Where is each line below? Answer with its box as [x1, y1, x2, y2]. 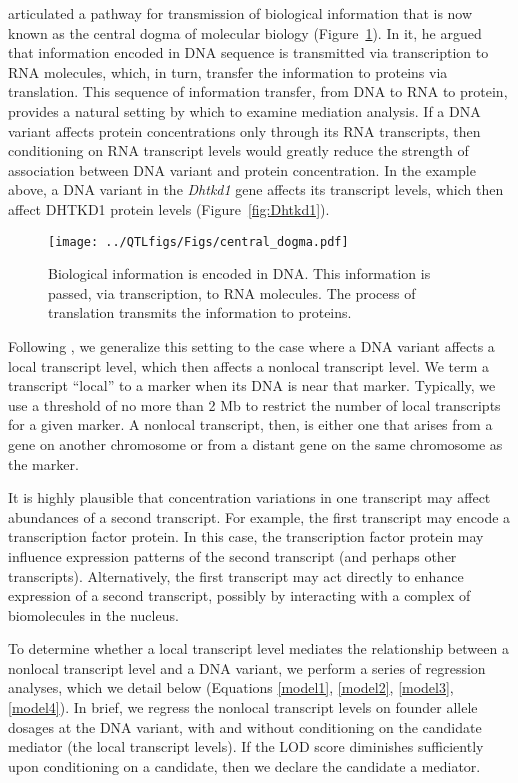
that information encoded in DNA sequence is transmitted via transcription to [8, 42, 489, 63]
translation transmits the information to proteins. [48, 302, 352, 323]
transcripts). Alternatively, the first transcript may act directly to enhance [8, 565, 464, 586]
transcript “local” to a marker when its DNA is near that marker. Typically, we [8, 375, 496, 396]
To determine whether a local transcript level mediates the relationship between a [8, 638, 509, 659]
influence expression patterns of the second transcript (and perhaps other [8, 545, 457, 566]
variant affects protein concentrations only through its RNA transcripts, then [8, 120, 481, 141]
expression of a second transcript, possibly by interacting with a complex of [8, 585, 471, 606]
